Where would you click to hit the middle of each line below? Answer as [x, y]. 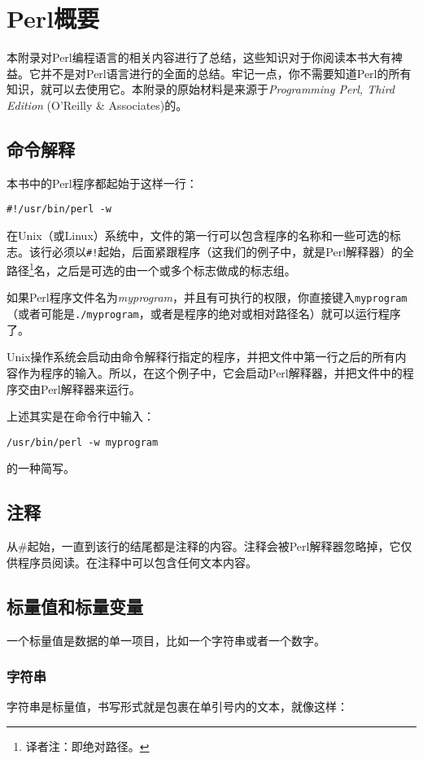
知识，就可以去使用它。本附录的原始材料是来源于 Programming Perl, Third [201, 89]
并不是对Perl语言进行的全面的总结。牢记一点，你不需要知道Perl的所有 [226, 73]
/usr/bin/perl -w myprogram [83, 442]
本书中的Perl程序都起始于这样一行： [102, 183]
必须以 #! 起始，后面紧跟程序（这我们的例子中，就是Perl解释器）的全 [233, 251]
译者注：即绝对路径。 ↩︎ [87, 746]
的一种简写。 [41, 468]
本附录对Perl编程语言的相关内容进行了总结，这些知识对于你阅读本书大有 [199, 57]
